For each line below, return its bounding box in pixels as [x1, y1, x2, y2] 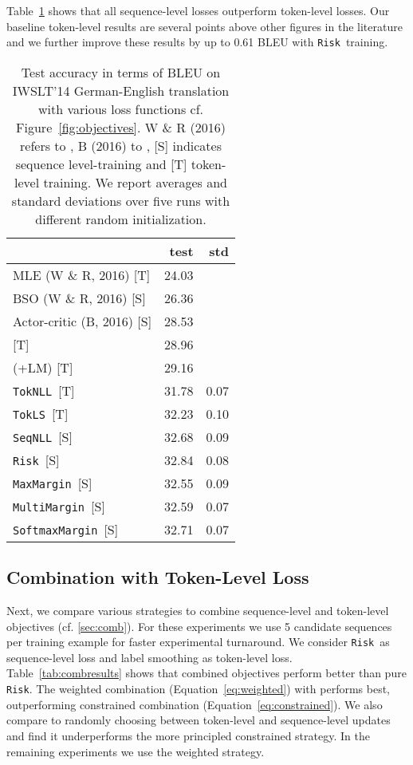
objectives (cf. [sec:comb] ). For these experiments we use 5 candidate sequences [6, 617, 392, 634]
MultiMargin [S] [13, 496, 105, 515]
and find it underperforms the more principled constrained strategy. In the [6, 727, 370, 743]
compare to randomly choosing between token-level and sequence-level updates [6, 712, 391, 728]
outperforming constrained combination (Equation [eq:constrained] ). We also [6, 696, 383, 712]
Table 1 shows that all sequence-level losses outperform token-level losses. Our [6, 2, 390, 18]
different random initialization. [35, 209, 206, 228]
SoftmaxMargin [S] [13, 519, 119, 538]
